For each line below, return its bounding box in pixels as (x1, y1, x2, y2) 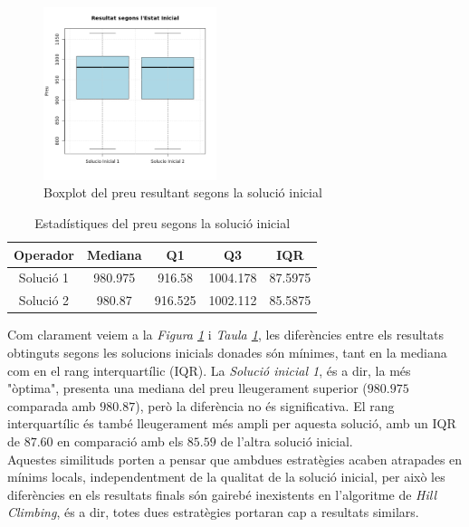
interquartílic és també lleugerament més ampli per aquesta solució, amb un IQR (7, 414, 456, 433)
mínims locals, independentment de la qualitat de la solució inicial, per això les (7, 467, 445, 486)
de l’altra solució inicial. (220, 431, 353, 450)
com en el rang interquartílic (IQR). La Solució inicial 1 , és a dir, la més (7, 360, 411, 379)
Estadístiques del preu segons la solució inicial (34, 213, 291, 232)
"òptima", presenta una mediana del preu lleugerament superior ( (7, 378, 368, 398)
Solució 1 (18, 268, 70, 287)
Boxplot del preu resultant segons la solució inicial (43, 183, 322, 202)
